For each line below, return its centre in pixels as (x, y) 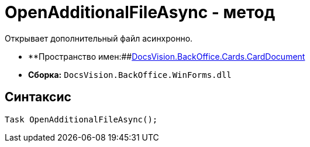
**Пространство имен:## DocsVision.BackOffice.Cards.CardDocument (167, 56)
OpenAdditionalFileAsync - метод (140, 12)
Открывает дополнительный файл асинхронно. (99, 38)
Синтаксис (38, 97)
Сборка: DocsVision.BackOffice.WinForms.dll (130, 74)
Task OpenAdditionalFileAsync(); (81, 119)
